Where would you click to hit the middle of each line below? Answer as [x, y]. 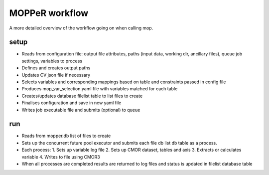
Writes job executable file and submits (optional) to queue [81, 110]
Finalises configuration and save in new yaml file [71, 103]
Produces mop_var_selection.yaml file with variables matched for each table [100, 89]
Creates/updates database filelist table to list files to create [82, 96]
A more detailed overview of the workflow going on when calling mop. [81, 28]
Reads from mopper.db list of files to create [66, 136]
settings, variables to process [52, 61]
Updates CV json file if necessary [56, 75]
